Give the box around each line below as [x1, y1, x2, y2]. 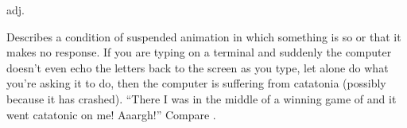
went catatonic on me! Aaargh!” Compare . [6, 106, 216, 122]
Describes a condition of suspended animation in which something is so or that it [6, 28, 401, 45]
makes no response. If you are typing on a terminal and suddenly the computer [6, 44, 392, 60]
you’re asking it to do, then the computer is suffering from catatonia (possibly [6, 75, 386, 91]
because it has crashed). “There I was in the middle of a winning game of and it [6, 90, 397, 107]
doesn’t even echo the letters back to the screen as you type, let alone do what [6, 59, 389, 76]
